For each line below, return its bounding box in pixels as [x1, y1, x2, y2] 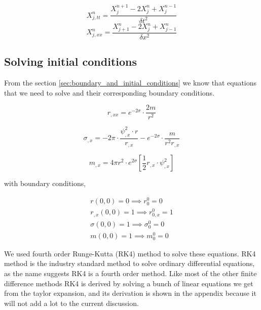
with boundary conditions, [4, 178, 86, 189]
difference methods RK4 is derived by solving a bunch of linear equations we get [4, 278, 253, 288]
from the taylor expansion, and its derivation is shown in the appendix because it [4, 288, 256, 298]
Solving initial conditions [4, 54, 137, 69]
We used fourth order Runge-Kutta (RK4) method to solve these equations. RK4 [4, 248, 256, 258]
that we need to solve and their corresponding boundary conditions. [4, 87, 214, 98]
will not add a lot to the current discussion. [4, 297, 139, 308]
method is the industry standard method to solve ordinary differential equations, [4, 258, 255, 269]
